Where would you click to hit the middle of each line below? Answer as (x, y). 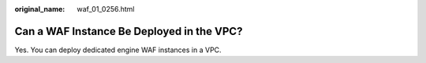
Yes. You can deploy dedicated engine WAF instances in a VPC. (118, 50)
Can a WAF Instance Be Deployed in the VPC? (129, 31)
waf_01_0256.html (106, 9)
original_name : (40, 9)
